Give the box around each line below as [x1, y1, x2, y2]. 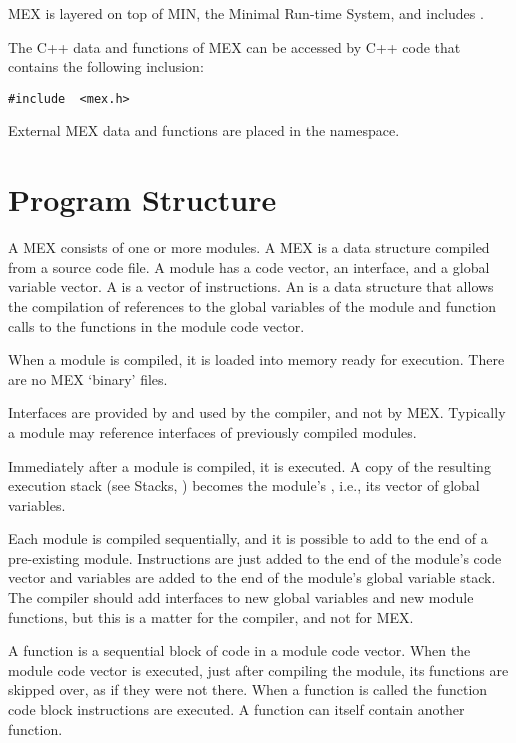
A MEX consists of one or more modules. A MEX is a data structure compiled [8, 237, 490, 258]
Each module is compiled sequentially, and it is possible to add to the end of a [8, 528, 488, 549]
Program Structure [8, 179, 277, 220]
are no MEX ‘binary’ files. [8, 368, 168, 389]
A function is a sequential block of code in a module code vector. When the [8, 640, 471, 661]
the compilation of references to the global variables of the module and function [8, 295, 496, 316]
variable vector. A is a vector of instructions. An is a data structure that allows [8, 276, 494, 297]
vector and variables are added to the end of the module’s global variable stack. [8, 567, 496, 588]
